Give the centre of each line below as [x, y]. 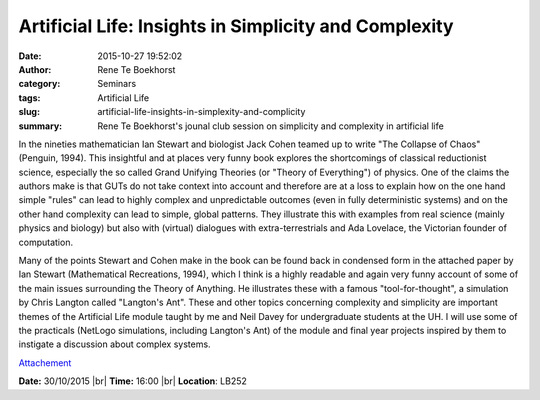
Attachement [45, 362]
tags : [29, 97]
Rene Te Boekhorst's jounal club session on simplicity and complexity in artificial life [270, 126]
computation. [46, 242]
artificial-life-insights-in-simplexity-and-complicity [201, 112]
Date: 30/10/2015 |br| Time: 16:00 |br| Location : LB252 [132, 381]
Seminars [117, 84]
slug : [29, 112]
